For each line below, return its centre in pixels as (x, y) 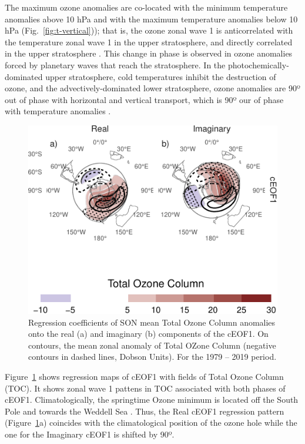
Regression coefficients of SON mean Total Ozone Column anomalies (152, 322)
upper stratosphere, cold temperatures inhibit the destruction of (161, 76)
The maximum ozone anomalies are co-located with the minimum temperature (146, 7)
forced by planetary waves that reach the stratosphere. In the (115, 64)
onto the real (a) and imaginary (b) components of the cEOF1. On (148, 334)
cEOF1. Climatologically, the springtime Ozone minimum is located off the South (152, 400)
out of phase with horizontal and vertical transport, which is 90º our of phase (144, 99)
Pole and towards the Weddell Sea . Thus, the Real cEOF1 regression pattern (145, 411)
